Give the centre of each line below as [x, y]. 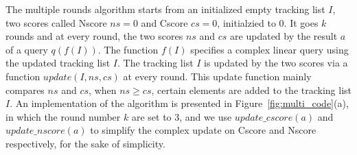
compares [25, 90]
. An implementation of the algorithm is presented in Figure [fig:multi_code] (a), [179, 103]
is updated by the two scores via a [276, 63]
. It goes [301, 22]
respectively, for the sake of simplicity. [85, 143]
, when [103, 90]
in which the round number [63, 116]
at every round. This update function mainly [217, 76]
